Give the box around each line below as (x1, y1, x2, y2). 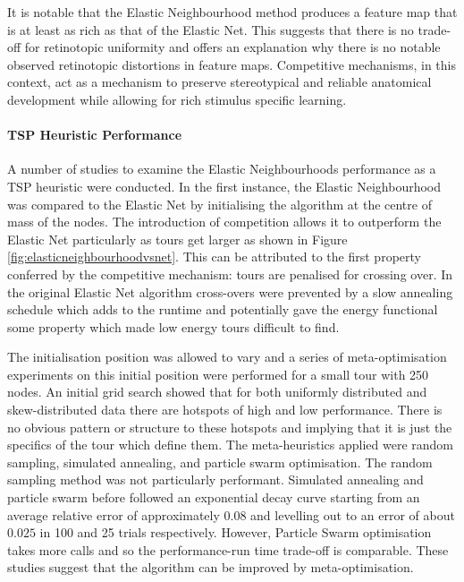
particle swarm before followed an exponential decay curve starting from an (7, 488, 420, 507)
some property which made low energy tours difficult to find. (7, 317, 340, 336)
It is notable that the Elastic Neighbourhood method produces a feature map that (7, 3, 458, 21)
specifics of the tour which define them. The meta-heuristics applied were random (7, 435, 453, 454)
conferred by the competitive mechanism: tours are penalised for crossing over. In (7, 264, 453, 283)
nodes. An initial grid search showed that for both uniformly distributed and (7, 382, 427, 401)
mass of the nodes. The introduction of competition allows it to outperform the (7, 212, 442, 231)
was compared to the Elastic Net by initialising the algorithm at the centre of (7, 194, 432, 213)
